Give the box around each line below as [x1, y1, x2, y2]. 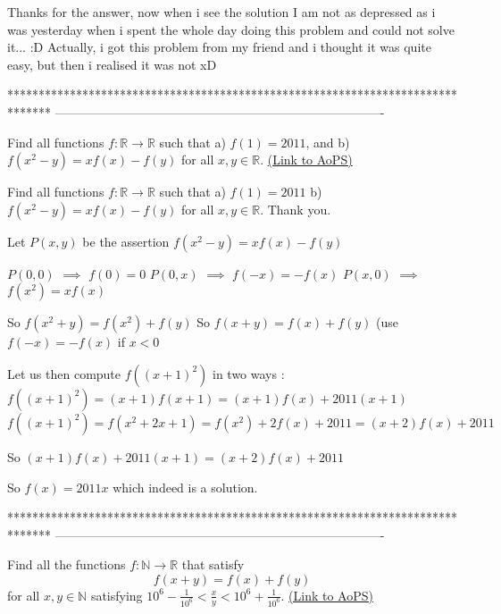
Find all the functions [7, 555, 126, 574]
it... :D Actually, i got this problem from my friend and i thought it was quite [7, 38, 431, 56]
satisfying [90, 585, 143, 604]
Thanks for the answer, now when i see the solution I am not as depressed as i [7, 3, 436, 21]
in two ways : [213, 364, 285, 383]
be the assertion [82, 231, 170, 250]
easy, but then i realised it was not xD [7, 55, 217, 73]
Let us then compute [7, 364, 121, 383]
